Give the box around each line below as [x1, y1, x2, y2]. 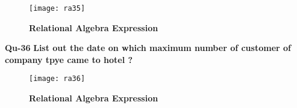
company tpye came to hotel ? [5, 53, 133, 65]
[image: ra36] [29, 74, 86, 83]
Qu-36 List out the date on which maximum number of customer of [5, 41, 291, 54]
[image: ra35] [29, 4, 86, 13]
